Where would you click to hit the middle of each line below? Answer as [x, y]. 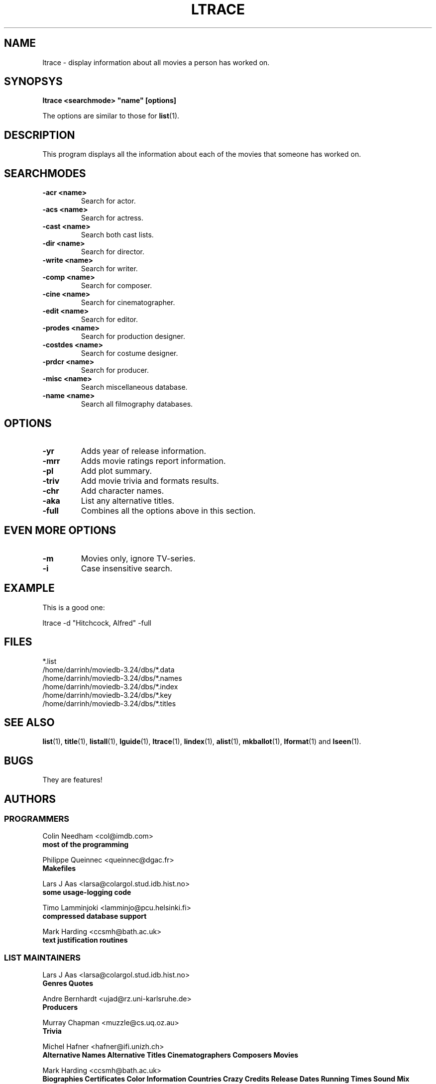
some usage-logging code [87, 892]
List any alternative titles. [128, 500]
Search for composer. [116, 286]
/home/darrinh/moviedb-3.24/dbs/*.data [109, 669]
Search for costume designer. [129, 353]
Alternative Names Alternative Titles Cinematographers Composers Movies [170, 1055]
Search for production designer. [133, 336]
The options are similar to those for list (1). [111, 116]
